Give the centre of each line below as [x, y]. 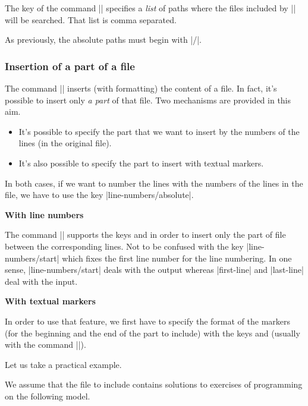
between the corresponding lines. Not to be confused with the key [124, 246]
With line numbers [44, 214]
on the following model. [48, 396]
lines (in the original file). [65, 143]
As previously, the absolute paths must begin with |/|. [103, 40]
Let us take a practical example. [63, 364]
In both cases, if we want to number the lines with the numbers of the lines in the [154, 183]
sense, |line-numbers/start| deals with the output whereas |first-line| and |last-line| [154, 270]
